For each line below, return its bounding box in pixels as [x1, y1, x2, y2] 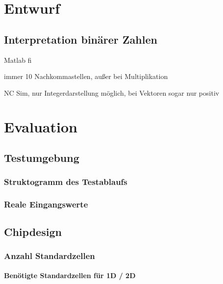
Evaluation [4, 116, 77, 136]
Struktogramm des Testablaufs [4, 176, 127, 188]
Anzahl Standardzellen [4, 249, 95, 261]
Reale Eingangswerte [4, 198, 88, 210]
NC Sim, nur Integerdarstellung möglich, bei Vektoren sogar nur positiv [4, 87, 220, 98]
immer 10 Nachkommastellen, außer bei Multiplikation [4, 71, 168, 81]
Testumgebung [4, 150, 79, 165]
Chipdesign [4, 224, 62, 239]
